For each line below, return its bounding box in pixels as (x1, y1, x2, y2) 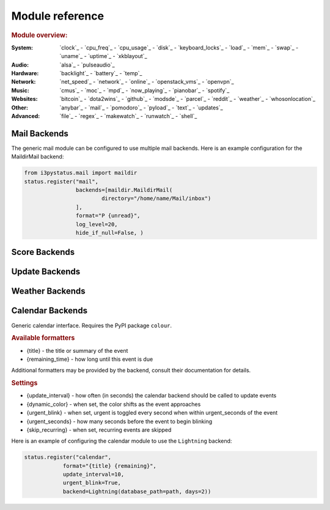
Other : (11, 104, 29, 111)
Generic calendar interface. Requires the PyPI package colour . (11, 322, 172, 329)
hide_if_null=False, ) (75, 229, 144, 236)
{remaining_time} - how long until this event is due (26, 355, 153, 363)
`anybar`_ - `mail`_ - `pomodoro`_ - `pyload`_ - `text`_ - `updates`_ (59, 104, 223, 111)
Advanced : (11, 112, 40, 119)
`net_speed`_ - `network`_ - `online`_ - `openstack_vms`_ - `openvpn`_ (59, 78, 235, 86)
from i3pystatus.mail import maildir (24, 169, 137, 177)
